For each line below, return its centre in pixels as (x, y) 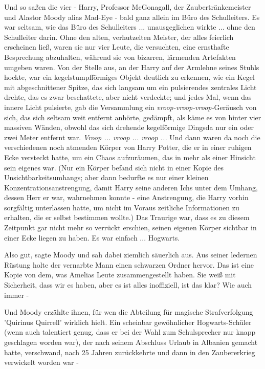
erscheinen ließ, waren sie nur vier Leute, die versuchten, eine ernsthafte (117, 47)
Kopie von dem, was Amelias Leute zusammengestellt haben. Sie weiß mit (120, 275)
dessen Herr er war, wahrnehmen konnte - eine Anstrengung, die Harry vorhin (126, 197)
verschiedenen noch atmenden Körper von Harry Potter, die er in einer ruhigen (128, 147)
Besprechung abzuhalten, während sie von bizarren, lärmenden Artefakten (120, 57)
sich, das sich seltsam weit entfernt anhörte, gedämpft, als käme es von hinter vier (133, 117)
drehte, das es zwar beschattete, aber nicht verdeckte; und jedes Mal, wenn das (128, 97)
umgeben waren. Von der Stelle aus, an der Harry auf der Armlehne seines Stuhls (132, 67)
